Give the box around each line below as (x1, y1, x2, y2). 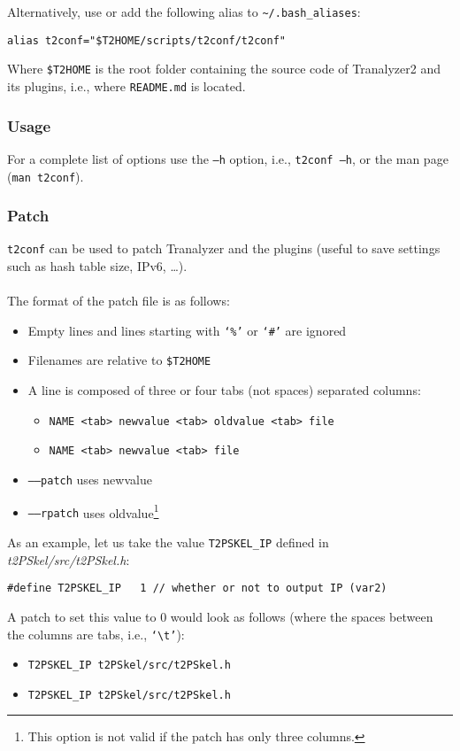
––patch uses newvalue (27, 470, 152, 489)
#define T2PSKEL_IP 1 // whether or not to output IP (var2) (7, 582, 387, 595)
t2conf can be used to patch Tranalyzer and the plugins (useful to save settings (7, 239, 441, 258)
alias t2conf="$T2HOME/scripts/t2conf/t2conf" (7, 34, 286, 47)
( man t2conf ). (7, 166, 84, 185)
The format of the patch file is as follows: (7, 291, 230, 310)
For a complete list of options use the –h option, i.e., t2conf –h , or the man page (7, 149, 448, 167)
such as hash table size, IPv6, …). (7, 257, 188, 275)
